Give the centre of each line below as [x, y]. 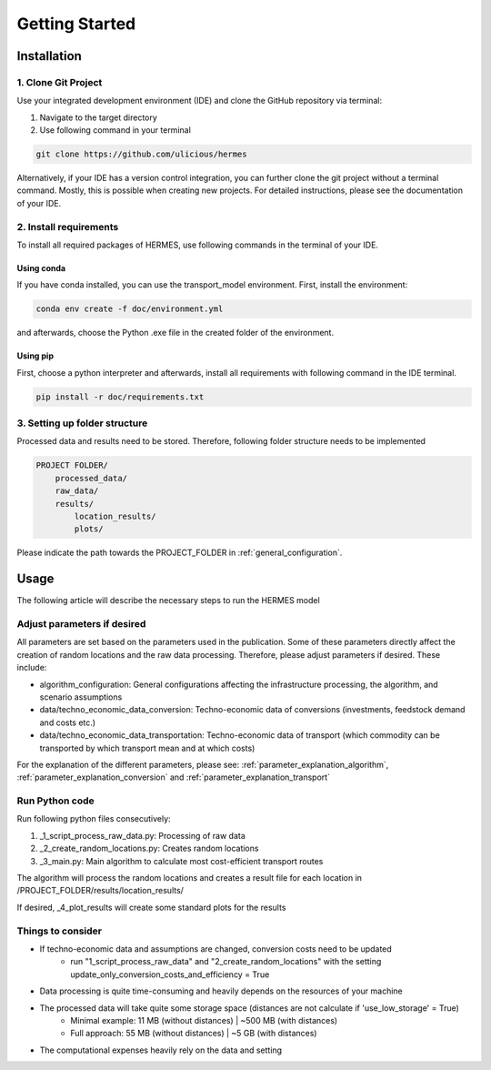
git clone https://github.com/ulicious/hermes [141, 154]
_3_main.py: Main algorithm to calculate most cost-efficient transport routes [181, 861]
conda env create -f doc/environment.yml [130, 309]
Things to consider [59, 931]
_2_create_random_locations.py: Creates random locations [149, 848]
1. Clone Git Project [60, 82]
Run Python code [55, 801]
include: [32, 668]
